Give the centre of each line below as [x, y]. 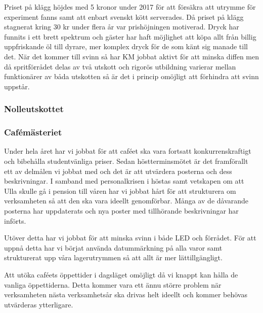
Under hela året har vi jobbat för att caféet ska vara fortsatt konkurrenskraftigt [128, 151]
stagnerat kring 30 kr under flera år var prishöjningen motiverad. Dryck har [122, 27]
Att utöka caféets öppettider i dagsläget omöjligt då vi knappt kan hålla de [121, 274]
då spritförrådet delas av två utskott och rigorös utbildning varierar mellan [120, 66]
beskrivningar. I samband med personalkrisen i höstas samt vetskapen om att [124, 181]
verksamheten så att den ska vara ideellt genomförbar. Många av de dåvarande [126, 201]
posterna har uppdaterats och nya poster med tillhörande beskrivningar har [121, 210]
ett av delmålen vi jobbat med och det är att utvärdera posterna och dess [118, 171]
